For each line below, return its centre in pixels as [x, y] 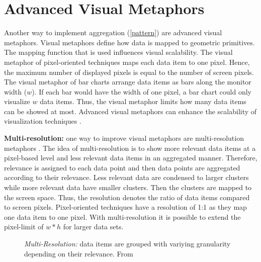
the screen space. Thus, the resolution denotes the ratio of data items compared [127, 197]
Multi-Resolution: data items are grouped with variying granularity [127, 243]
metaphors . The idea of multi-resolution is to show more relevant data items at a [130, 148]
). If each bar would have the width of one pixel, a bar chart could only [142, 91]
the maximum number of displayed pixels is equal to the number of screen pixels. [129, 72]
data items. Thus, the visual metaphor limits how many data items [143, 101]
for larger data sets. [93, 227]
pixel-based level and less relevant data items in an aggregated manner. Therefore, [131, 158]
